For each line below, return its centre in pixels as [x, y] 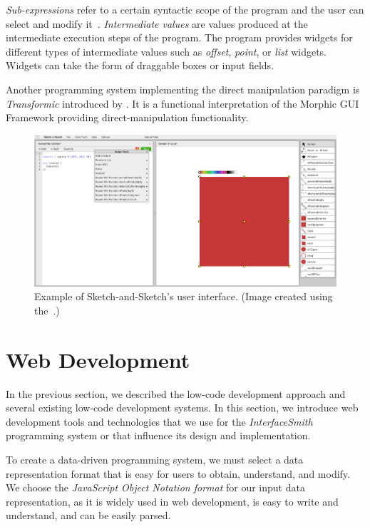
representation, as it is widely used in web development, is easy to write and [172, 501]
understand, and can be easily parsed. [88, 515]
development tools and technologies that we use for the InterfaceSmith [159, 421]
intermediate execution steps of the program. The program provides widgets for [179, 37]
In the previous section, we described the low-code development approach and [176, 393]
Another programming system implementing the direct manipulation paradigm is [183, 89]
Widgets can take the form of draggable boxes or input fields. [140, 65]
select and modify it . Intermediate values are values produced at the [157, 23]
